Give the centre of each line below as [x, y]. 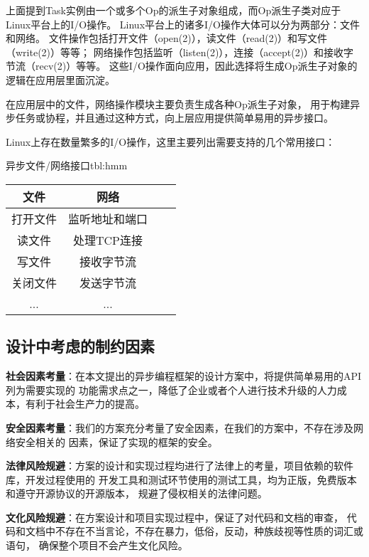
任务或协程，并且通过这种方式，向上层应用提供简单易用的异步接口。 [174, 118]
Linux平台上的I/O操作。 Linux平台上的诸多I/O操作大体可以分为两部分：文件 [183, 24]
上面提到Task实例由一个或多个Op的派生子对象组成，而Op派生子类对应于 [174, 10]
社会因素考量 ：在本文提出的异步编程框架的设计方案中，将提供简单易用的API [184, 376]
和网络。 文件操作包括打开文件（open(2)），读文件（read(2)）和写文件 [167, 38]
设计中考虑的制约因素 [80, 346]
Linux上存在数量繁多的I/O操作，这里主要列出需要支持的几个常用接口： [171, 141]
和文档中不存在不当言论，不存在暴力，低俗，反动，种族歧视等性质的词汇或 [189, 531]
